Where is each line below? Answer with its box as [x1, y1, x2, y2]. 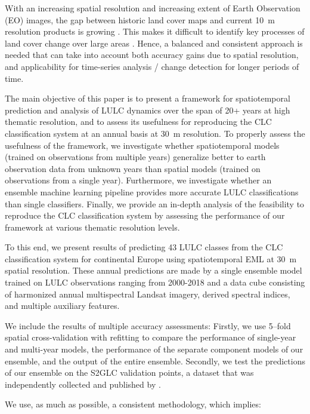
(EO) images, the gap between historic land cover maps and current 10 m [5, 13, 275, 26]
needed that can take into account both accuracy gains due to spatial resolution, [5, 48, 299, 61]
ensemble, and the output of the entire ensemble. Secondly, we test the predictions [5, 354, 305, 367]
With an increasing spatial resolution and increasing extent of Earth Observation [5, 2, 300, 14]
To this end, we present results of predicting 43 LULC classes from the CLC [5, 241, 283, 253]
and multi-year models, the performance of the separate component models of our [5, 343, 303, 355]
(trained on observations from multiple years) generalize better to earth [5, 151, 266, 163]
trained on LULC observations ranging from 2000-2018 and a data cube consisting [5, 276, 305, 289]
